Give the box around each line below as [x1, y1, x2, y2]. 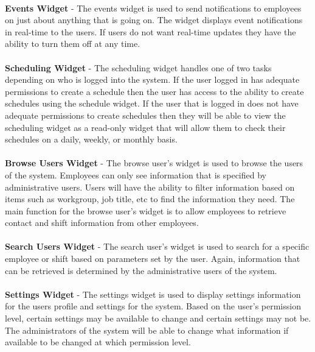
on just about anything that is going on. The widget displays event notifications [5, 13, 303, 26]
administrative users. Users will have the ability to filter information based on [5, 180, 295, 193]
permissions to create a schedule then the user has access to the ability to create [5, 85, 304, 97]
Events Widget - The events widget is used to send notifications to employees [5, 1, 302, 14]
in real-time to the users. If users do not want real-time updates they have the [5, 25, 296, 38]
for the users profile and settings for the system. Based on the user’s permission [5, 300, 301, 312]
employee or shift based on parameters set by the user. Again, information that [5, 252, 300, 265]
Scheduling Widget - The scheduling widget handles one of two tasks [5, 61, 272, 74]
